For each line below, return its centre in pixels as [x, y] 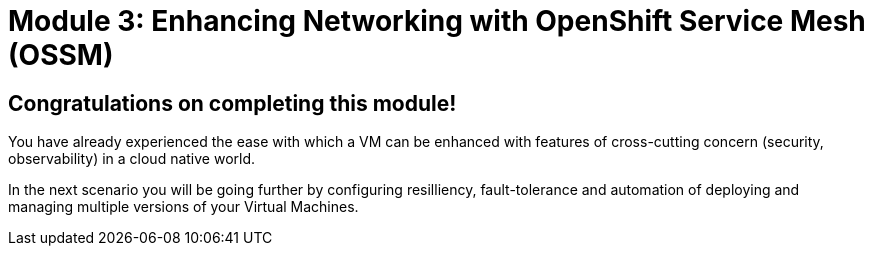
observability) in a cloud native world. [132, 159]
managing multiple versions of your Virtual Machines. [183, 207]
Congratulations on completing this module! [232, 103]
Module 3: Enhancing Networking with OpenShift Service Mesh [437, 21]
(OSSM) [61, 55]
